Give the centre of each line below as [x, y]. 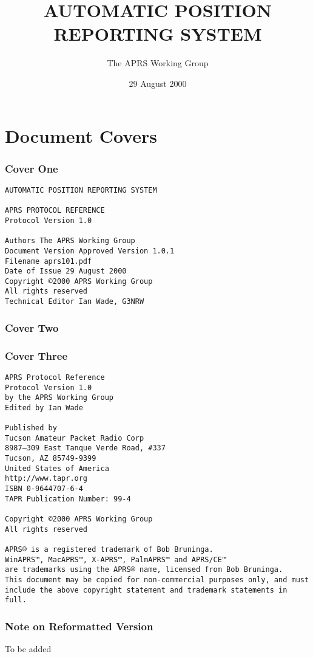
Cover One [32, 168]
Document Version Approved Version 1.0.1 [90, 251]
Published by [31, 428]
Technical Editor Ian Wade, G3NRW [75, 302]
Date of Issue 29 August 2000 [66, 271]
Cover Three [36, 355]
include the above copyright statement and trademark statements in [146, 590]
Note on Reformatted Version [79, 626]
